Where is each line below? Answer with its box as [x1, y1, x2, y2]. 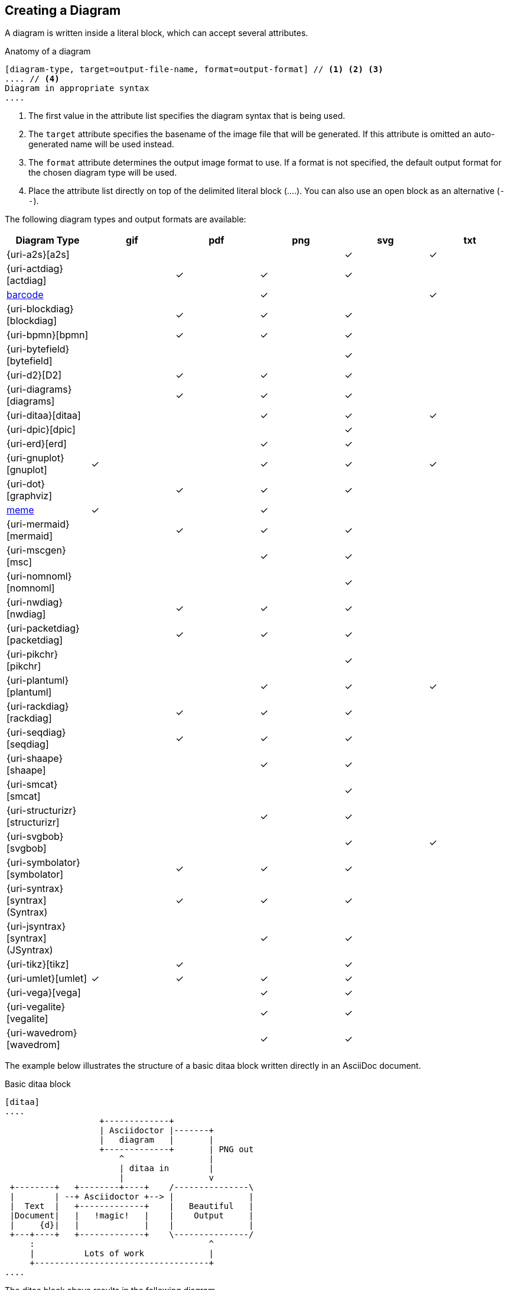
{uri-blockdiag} [6, 303, 74, 315]
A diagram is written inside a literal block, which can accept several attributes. [5, 28, 308, 38]
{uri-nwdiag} [6, 596, 63, 609]
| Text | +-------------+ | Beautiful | [9, 1201, 254, 1211]
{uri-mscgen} [6, 544, 66, 557]
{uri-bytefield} [6, 343, 70, 355]
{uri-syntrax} [6, 882, 64, 895]
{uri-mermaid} [6, 518, 70, 531]
